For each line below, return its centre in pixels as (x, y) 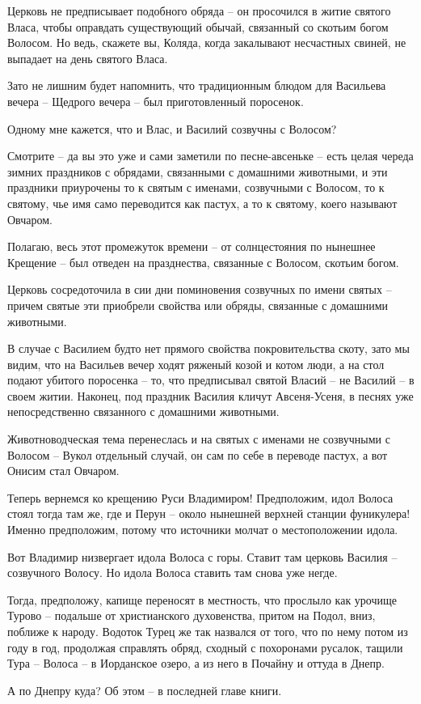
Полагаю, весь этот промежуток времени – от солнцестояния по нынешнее (192, 246)
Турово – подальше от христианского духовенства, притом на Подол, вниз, (192, 615)
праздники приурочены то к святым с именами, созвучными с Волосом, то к (196, 187)
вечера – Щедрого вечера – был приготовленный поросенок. (156, 101)
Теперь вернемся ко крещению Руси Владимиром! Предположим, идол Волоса (200, 497)
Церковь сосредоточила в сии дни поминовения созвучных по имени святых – (200, 289)
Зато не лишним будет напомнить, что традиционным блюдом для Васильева (197, 85)
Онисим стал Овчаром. (63, 471)
